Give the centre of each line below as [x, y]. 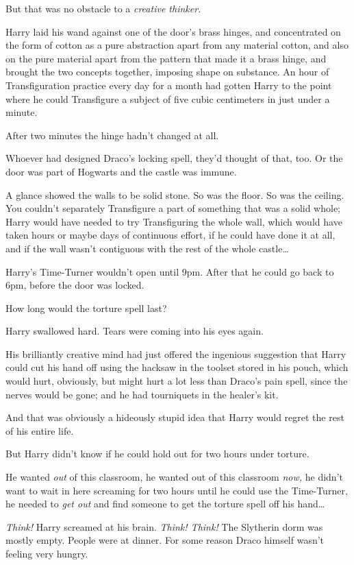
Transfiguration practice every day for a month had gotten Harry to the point [169, 85]
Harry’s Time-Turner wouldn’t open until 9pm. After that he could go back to [170, 271]
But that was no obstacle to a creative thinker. [103, 8]
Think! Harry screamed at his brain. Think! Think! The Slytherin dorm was [164, 526]
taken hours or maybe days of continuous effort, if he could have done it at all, [170, 235]
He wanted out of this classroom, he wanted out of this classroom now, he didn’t [174, 477]
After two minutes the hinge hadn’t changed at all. [112, 135]
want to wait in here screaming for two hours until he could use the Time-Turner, [177, 490]
